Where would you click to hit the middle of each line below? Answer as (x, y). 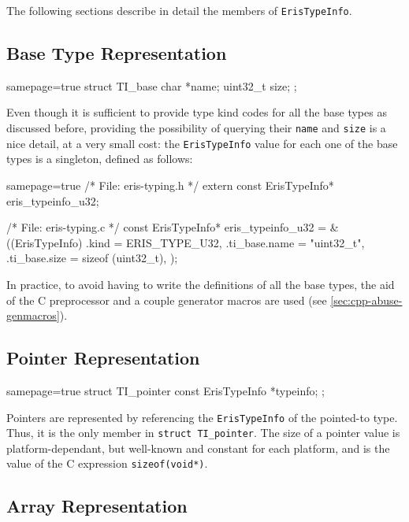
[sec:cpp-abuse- (366, 300)
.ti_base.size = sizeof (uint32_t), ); (92, 258)
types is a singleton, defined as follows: (100, 159)
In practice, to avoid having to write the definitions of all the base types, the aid (201, 284)
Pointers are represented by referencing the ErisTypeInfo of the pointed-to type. (202, 417)
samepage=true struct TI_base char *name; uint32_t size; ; (152, 85)
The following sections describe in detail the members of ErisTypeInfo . (179, 10)
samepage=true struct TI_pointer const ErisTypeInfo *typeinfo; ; (165, 390)
